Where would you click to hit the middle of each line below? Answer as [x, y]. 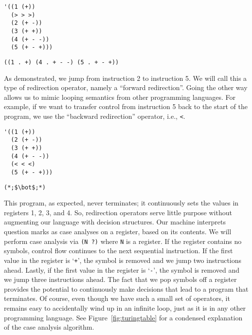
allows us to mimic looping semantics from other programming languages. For [120, 97]
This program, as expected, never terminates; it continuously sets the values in [121, 203]
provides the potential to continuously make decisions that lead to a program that [126, 288]
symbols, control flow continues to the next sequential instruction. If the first [118, 251]
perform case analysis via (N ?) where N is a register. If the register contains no [123, 241]
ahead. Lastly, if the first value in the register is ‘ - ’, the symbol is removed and [122, 270]
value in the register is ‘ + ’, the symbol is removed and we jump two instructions [123, 260]
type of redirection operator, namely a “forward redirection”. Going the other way [126, 87]
